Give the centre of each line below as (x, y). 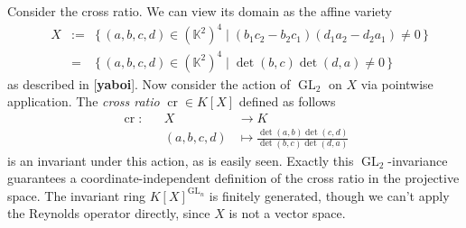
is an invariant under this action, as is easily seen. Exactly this (181, 160)
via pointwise (397, 83)
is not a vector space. (287, 213)
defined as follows (287, 101)
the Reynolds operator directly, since (109, 213)
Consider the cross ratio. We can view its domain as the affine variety (200, 11)
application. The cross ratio (84, 101)
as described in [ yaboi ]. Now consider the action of (149, 83)
